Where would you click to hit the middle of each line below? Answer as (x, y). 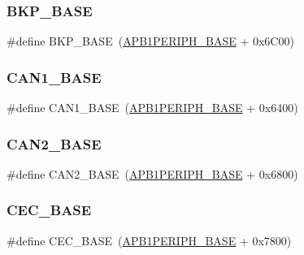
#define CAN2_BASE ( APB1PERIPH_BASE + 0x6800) (152, 173)
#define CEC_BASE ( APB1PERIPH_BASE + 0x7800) (149, 240)
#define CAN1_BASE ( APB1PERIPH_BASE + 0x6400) (152, 108)
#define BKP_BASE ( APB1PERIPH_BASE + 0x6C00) (150, 41)
